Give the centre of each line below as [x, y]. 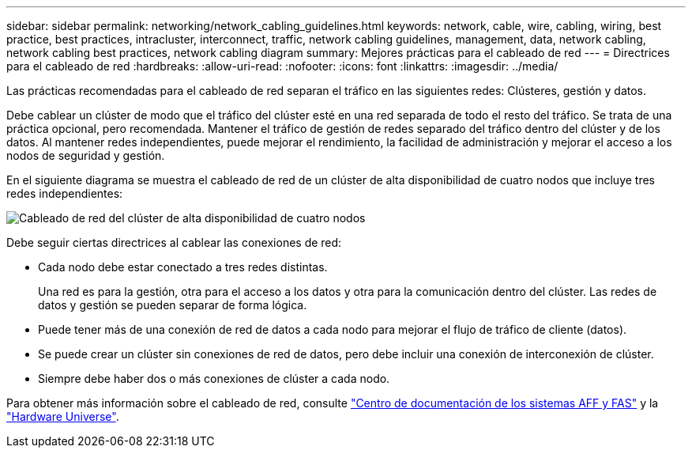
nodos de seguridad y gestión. [86, 155]
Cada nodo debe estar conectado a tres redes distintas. [183, 267]
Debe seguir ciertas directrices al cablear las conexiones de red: [174, 242]
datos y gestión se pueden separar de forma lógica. [173, 305]
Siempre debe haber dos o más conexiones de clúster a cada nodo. [214, 378]
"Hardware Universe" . [63, 416]
